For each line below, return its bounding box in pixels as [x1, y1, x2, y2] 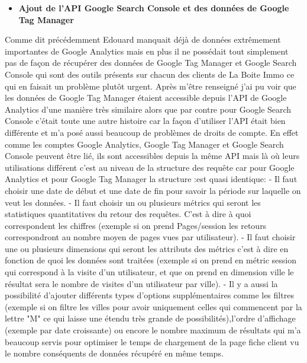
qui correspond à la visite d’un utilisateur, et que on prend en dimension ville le [5, 266, 294, 278]
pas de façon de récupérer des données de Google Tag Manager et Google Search [5, 56, 297, 69]
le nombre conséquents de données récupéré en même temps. [5, 347, 224, 359]
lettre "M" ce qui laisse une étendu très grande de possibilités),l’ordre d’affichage [5, 312, 296, 324]
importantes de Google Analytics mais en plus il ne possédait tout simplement [5, 44, 289, 57]
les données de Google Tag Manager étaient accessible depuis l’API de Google [5, 91, 287, 104]
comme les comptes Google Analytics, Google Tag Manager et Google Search [5, 138, 284, 150]
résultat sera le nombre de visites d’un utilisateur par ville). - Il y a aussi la [5, 277, 278, 289]
